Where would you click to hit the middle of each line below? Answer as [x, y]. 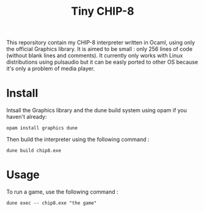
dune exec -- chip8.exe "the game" [52, 203]
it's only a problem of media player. [51, 69]
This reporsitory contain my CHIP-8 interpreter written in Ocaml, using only [101, 43]
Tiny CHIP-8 [103, 11]
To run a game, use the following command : [62, 192]
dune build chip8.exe [34, 151]
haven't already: [27, 117]
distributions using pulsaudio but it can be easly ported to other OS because [102, 62]
